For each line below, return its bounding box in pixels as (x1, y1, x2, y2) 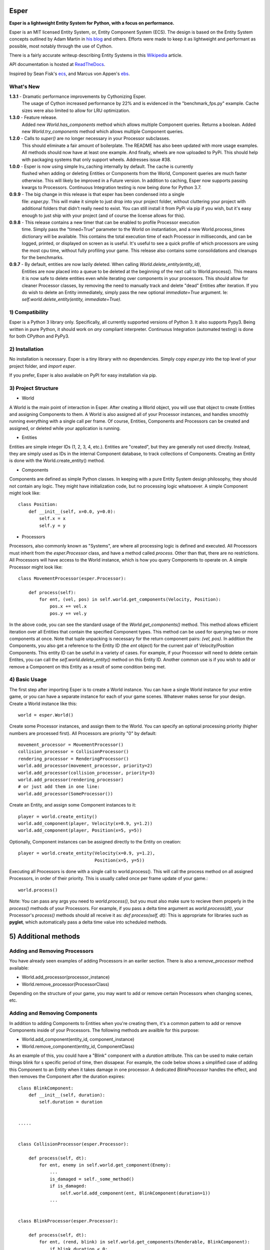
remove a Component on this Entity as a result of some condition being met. (9, 663, 166, 669)
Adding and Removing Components (9, 1010, 97, 1017)
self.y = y (39, 522, 66, 528)
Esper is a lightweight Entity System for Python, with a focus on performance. (9, 20, 174, 26)
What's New (9, 83, 40, 90)
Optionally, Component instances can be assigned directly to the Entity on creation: (9, 838, 181, 844)
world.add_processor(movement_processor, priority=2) (18, 763, 152, 768)
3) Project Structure (9, 384, 58, 391)
